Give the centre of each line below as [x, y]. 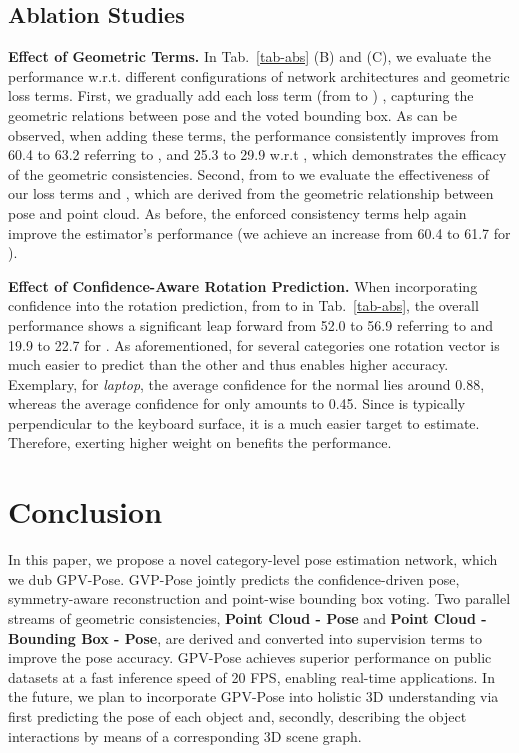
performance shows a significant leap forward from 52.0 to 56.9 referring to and [251, 324]
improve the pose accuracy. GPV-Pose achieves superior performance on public [250, 657]
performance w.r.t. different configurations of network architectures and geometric [259, 75]
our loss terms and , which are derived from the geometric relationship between [251, 193]
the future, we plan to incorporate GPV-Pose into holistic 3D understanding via [253, 696]
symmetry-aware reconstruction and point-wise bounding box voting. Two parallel [259, 598]
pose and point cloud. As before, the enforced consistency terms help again [237, 212]
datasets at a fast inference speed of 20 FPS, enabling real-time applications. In [251, 676]
